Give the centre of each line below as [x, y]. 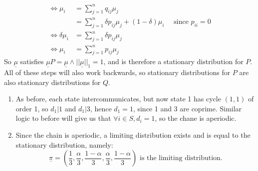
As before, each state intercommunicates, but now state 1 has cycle [118, 99]
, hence [101, 108]
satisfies [32, 61]
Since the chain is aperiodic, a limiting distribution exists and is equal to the [133, 135]
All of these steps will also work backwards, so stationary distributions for [117, 72]
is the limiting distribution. [181, 158]
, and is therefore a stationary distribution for [173, 61]
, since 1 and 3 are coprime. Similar [187, 108]
